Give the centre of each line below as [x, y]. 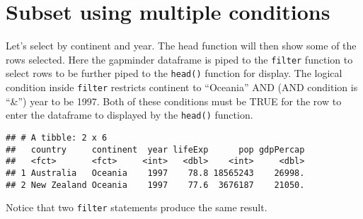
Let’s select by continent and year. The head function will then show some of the [181, 46]
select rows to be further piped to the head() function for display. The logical [174, 73]
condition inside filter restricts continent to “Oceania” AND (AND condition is [182, 87]
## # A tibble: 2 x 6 [57, 137]
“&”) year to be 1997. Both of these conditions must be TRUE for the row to [174, 101]
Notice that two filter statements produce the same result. [137, 207]
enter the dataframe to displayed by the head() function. [129, 115]
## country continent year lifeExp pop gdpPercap [155, 149]
